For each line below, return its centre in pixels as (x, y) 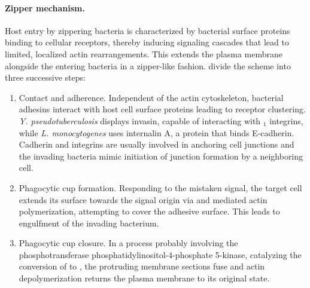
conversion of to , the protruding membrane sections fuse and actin (142, 266)
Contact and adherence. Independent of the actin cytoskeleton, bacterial (151, 97)
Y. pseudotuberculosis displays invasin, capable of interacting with (140, 120)
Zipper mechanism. (45, 7)
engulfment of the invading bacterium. (89, 223)
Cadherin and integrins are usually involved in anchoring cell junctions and (156, 144)
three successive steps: (45, 77)
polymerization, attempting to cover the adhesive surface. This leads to (149, 211)
